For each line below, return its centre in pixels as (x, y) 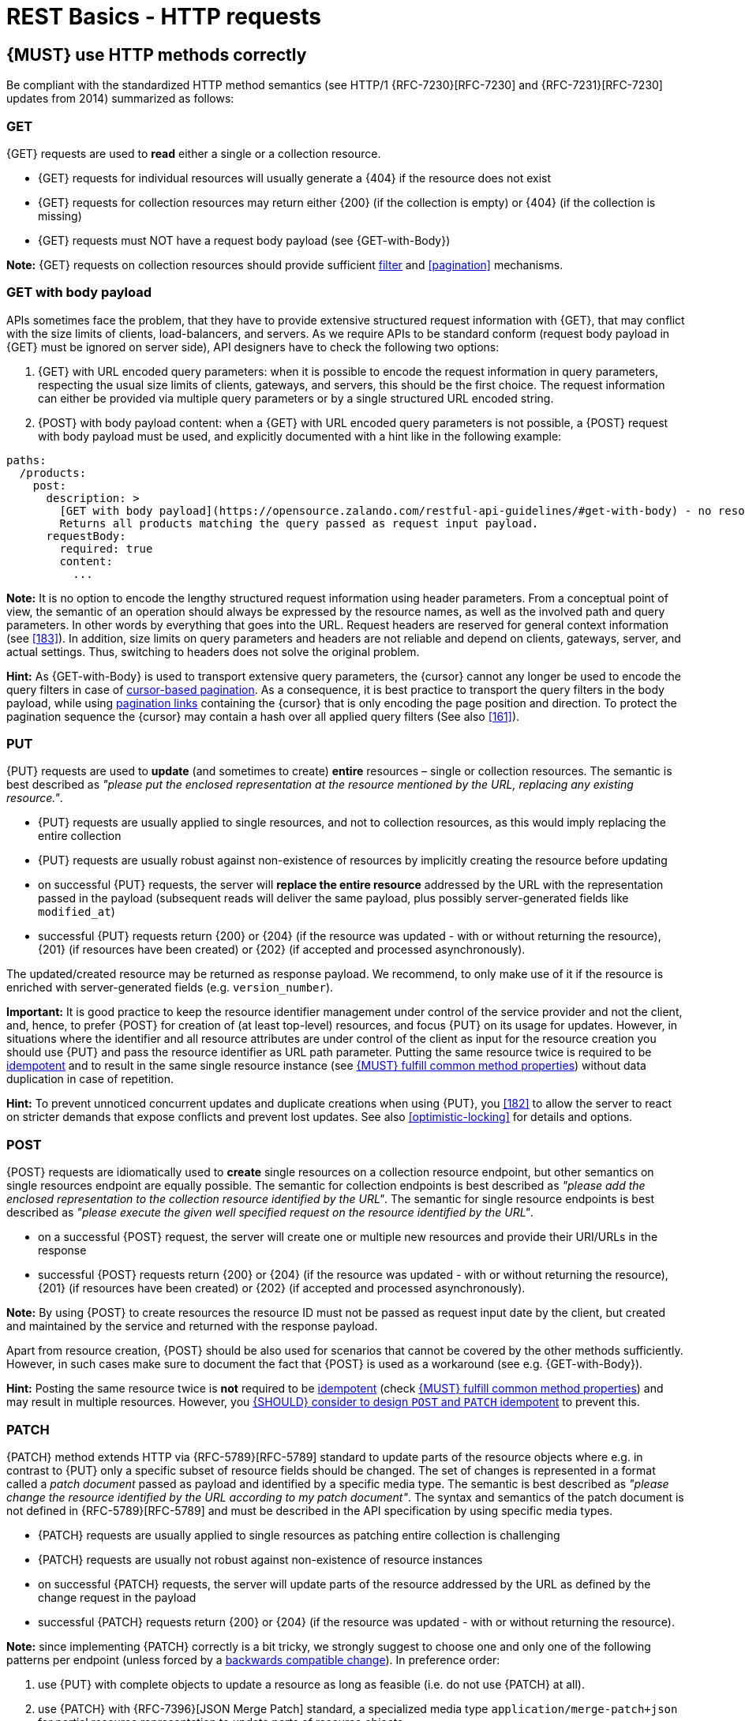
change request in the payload (117, 1597)
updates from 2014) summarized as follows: (120, 99)
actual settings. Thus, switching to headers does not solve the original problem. (213, 651)
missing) (60, 216)
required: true (106, 548)
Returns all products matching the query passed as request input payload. (299, 523)
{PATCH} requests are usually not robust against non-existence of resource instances (260, 1559)
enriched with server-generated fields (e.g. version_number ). (170, 988)
